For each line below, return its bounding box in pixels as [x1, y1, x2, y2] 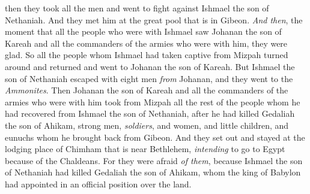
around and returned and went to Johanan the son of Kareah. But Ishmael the [5, 60, 295, 72]
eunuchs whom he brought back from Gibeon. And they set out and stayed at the [5, 131, 305, 143]
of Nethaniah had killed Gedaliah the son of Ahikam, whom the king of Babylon [5, 166, 301, 178]
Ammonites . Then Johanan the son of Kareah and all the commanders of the [5, 84, 288, 96]
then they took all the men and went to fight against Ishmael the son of [5, 2, 269, 14]
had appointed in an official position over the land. [5, 177, 192, 190]
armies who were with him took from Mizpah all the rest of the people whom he [5, 95, 300, 108]
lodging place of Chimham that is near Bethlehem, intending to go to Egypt [5, 143, 285, 155]
